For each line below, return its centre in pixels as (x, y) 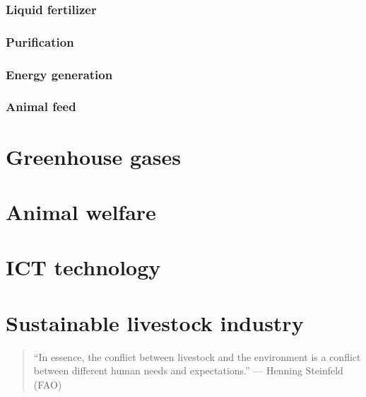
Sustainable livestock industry (155, 322)
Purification (40, 41)
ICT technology (83, 267)
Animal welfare (81, 211)
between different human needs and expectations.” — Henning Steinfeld (188, 370)
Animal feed (41, 107)
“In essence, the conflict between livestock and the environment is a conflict (197, 356)
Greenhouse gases (93, 156)
